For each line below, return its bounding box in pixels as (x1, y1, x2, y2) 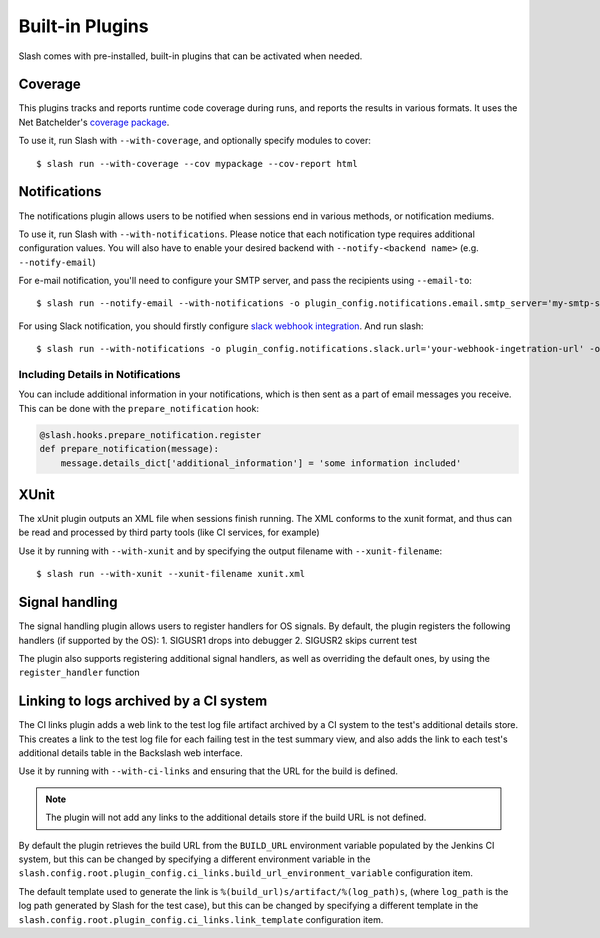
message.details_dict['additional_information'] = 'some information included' (60, 457, 462, 469)
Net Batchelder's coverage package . (18, 116, 170, 128)
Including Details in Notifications (18, 368, 181, 382)
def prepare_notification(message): (39, 443, 220, 455)
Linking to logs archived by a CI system (18, 693, 268, 710)
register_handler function (18, 666, 140, 679)
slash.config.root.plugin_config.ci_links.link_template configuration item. (18, 913, 384, 925)
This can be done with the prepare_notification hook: (18, 402, 260, 414)
